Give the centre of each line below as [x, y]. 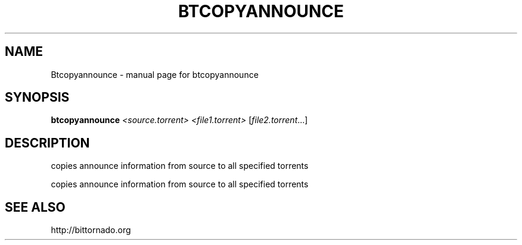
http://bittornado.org [91, 230]
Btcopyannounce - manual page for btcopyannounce [155, 74]
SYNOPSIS [37, 98]
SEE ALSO [35, 207]
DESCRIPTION [47, 143]
